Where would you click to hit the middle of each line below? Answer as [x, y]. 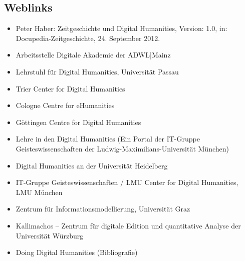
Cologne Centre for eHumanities [65, 105]
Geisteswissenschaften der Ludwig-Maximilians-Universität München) [122, 148]
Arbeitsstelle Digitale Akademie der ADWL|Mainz [93, 55]
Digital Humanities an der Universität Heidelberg [92, 165]
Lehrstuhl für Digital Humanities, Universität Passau [97, 71]
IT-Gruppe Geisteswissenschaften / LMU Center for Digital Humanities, [127, 182]
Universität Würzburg [50, 235]
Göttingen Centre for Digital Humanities [78, 122]
